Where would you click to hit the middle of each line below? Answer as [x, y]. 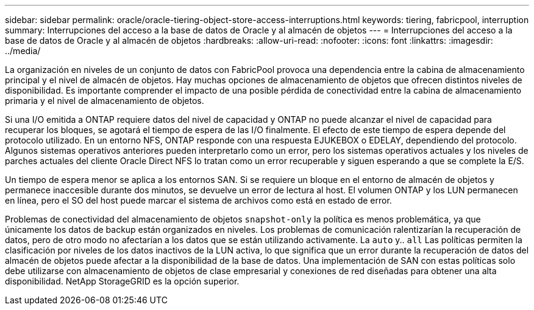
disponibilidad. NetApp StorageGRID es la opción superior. [122, 281]
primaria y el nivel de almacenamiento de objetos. [105, 101]
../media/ [23, 51]
